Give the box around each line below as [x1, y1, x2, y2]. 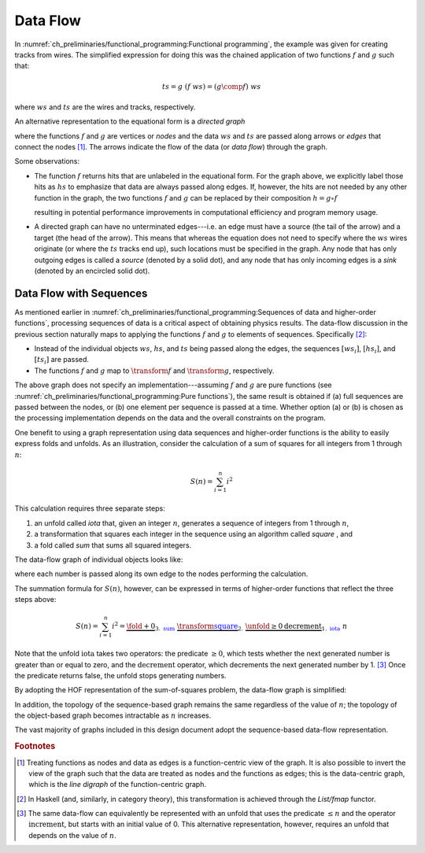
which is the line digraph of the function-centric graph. [28, 780, 206, 789]
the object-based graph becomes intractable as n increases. [14, 711, 212, 720]
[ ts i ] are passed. [34, 355, 90, 366]
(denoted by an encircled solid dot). [34, 266, 150, 275]
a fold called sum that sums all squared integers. [34, 540, 192, 550]
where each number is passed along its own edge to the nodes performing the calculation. [14, 569, 309, 578]
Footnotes [14, 740, 56, 751]
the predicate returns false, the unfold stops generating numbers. [14, 670, 227, 680]
